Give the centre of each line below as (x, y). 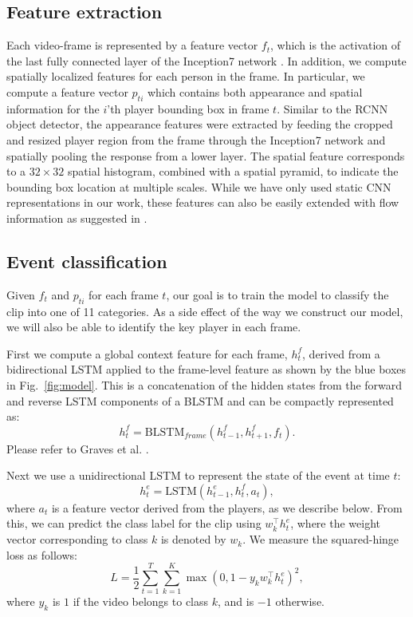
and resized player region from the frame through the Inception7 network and (196, 139)
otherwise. (300, 601)
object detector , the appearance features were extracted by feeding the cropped (200, 124)
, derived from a (341, 353)
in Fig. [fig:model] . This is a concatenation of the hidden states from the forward (205, 384)
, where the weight (335, 523)
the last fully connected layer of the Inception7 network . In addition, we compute (206, 60)
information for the (53, 108)
